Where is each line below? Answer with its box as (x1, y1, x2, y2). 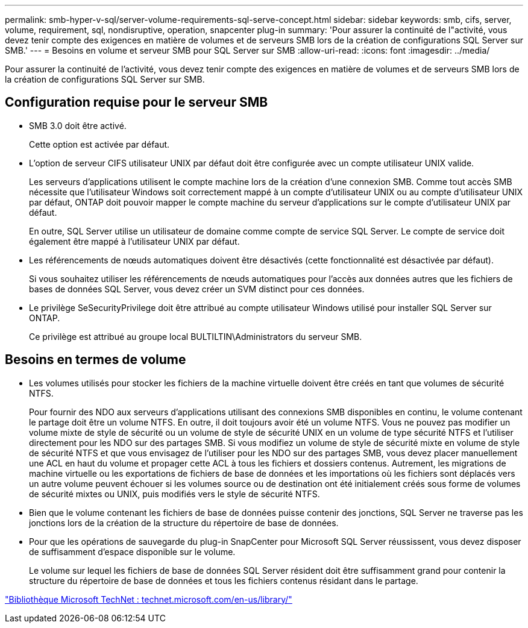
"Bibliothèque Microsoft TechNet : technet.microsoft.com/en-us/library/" (5, 594, 292, 604)
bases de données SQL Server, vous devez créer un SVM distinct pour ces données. (29, 283, 365, 294)
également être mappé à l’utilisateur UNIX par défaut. (29, 236, 240, 246)
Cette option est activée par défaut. (29, 139, 170, 149)
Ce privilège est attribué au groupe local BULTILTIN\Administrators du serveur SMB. (29, 331, 362, 342)
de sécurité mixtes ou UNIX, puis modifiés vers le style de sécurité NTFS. (29, 488, 320, 499)
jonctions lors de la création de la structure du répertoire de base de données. (29, 517, 339, 528)
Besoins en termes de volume (5, 352, 186, 368)
